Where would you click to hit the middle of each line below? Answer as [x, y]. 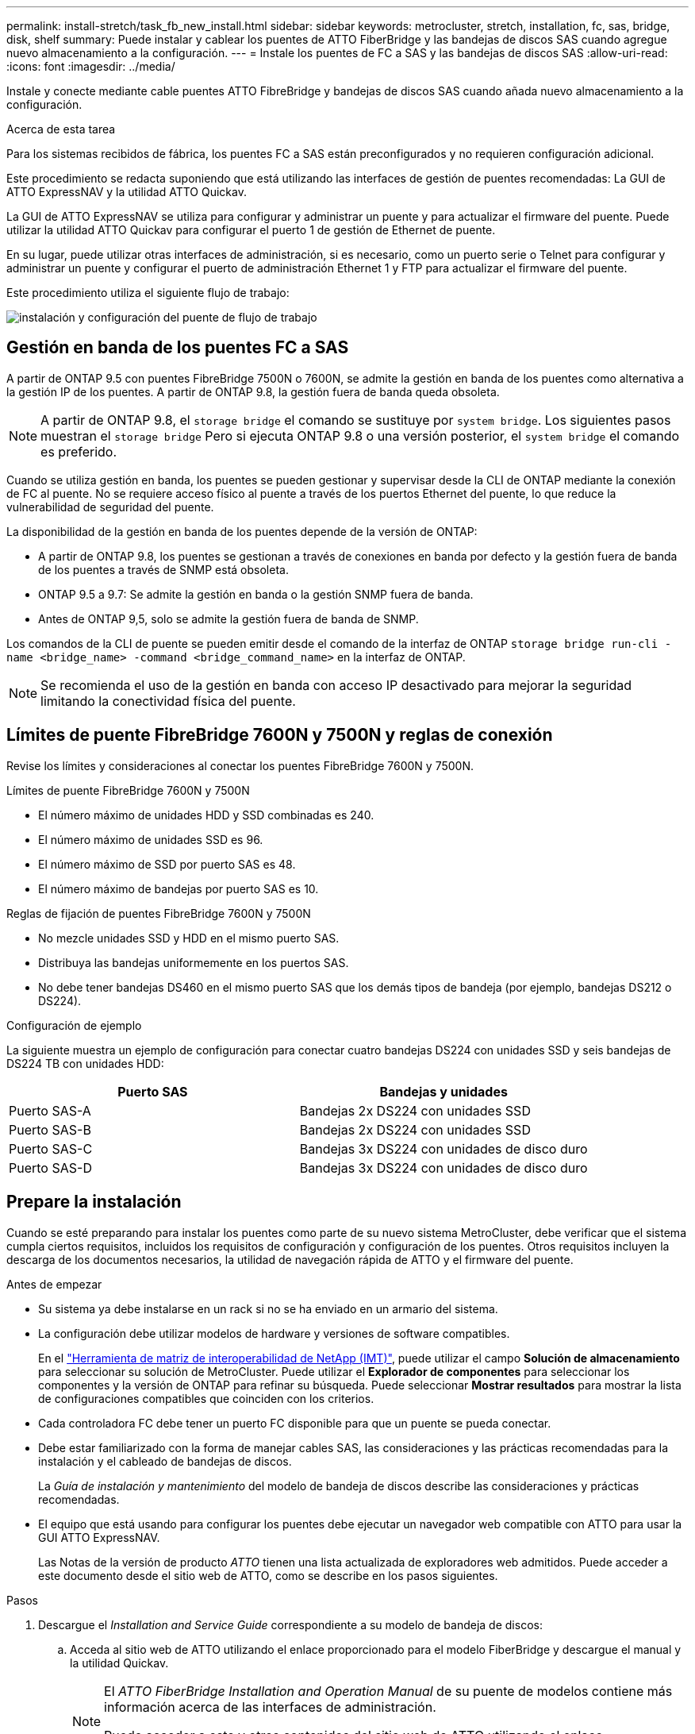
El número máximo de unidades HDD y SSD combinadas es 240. [206, 815]
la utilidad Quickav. [119, 1663]
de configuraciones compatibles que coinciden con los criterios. [206, 1398]
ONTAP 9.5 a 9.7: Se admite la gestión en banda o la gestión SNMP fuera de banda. [256, 594]
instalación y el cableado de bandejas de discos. [165, 1461]
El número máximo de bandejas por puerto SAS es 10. [179, 888]
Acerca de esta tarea [61, 129]
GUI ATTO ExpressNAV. [99, 1537]
